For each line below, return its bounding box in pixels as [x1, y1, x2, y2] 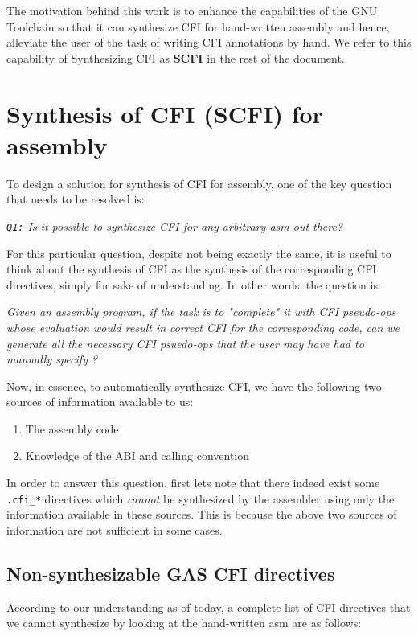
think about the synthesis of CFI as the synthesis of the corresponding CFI [6, 261, 377, 277]
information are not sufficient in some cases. [6, 521, 223, 538]
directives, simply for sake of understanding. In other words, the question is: [6, 276, 381, 293]
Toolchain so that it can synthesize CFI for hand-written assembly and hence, [6, 18, 390, 35]
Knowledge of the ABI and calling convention [25, 447, 250, 464]
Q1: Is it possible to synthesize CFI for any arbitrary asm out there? [6, 217, 343, 234]
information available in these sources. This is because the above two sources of [6, 506, 397, 523]
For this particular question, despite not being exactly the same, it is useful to [6, 244, 391, 261]
